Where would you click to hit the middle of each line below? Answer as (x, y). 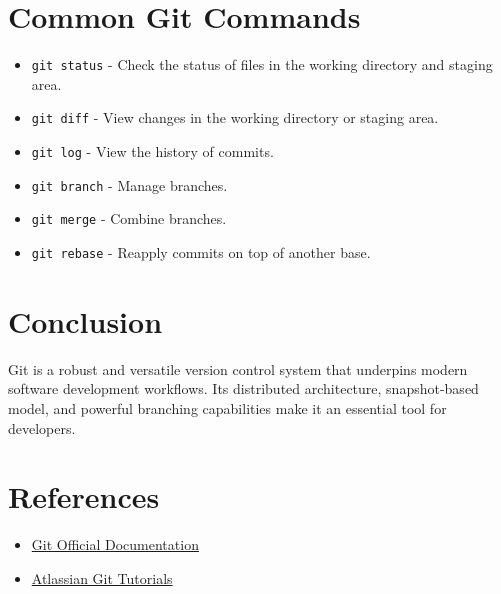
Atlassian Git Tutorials (102, 577)
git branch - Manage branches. (129, 184)
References (84, 496)
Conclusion (85, 320)
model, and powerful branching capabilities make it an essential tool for (227, 407)
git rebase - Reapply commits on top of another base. (201, 252)
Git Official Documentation (115, 544)
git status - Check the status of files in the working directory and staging (262, 64)
